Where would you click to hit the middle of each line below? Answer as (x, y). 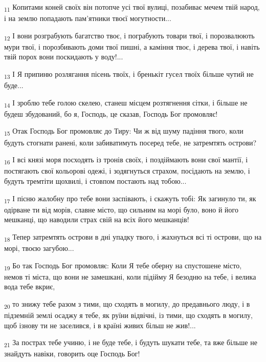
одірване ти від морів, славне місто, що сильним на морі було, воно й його (121, 209)
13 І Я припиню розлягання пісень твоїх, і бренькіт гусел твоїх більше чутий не (129, 74)
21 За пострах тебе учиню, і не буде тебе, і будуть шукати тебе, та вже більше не (131, 343)
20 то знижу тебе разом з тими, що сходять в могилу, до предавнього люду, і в (127, 304)
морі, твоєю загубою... (39, 248)
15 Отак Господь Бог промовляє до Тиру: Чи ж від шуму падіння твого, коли (124, 132)
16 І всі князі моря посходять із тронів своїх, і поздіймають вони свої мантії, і (126, 160)
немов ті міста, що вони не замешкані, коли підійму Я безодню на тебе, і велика (130, 276)
